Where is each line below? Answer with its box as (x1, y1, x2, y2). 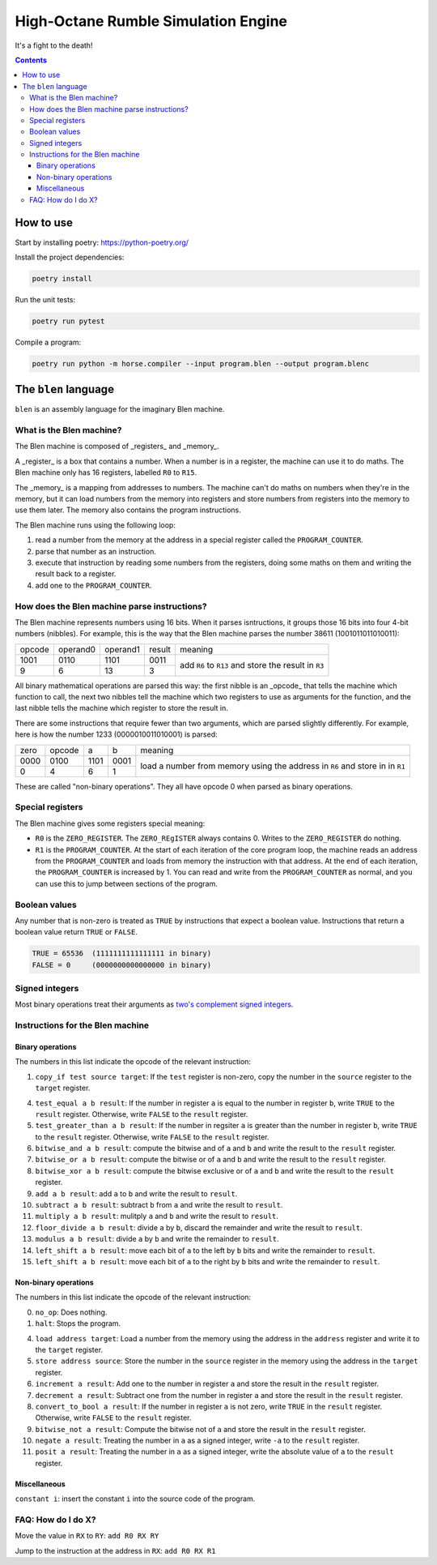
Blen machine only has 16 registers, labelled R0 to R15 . (15, 468, 197, 477)
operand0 (57, 644, 96, 655)
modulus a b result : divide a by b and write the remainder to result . (35, 1234, 279, 1244)
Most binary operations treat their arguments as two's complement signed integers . (15, 999, 294, 1009)
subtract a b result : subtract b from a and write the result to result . (35, 1200, 283, 1210)
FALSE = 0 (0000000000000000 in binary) (32, 960, 212, 969)
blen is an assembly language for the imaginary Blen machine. (15, 404, 225, 414)
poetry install (32, 274, 92, 283)
